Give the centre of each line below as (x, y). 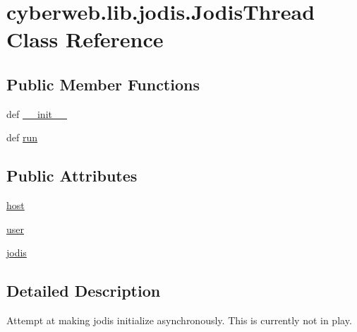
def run (22, 137)
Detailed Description (84, 291)
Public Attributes (72, 176)
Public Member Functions (103, 84)
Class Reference (85, 39)
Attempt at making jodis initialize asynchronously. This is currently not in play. (179, 320)
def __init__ (37, 113)
